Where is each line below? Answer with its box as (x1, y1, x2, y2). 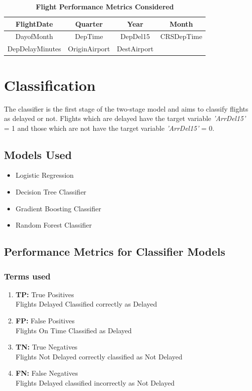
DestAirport (117, 43, 154, 54)
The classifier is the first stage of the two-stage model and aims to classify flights (4, 103, 249, 114)
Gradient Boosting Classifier (15, 203, 101, 213)
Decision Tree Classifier (15, 187, 86, 197)
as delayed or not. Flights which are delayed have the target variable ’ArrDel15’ (4, 113, 246, 123)
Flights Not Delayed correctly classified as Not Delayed (15, 351, 183, 361)
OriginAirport (68, 43, 110, 54)
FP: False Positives (15, 315, 75, 326)
